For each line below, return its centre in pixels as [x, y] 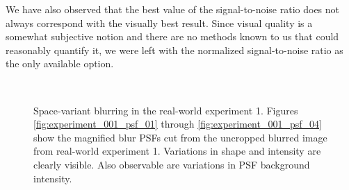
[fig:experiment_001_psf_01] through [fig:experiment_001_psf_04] [178, 124]
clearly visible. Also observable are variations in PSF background [172, 164]
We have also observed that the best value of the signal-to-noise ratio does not [173, 9]
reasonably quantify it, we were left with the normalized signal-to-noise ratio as [174, 50]
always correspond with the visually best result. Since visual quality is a [159, 23]
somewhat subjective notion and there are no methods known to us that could [172, 36]
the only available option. [60, 63]
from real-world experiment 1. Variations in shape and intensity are [177, 151]
